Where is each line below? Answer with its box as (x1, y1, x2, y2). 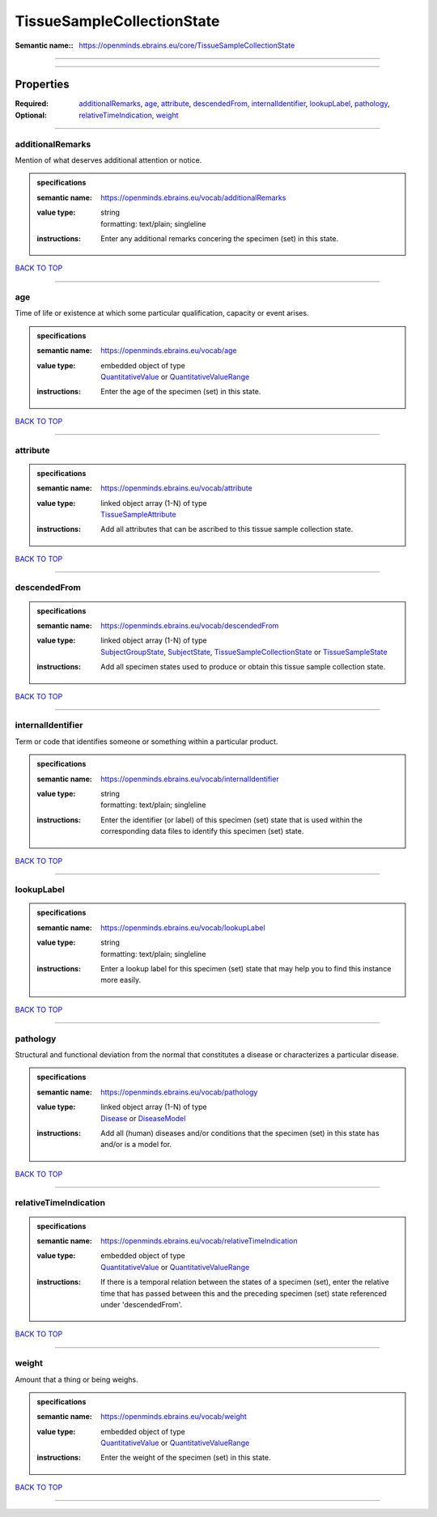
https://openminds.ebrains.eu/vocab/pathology (100, 1087, 258, 1097)
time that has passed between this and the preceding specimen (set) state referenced (100, 1288, 388, 1298)
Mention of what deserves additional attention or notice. (15, 155, 202, 165)
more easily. (100, 975, 142, 985)
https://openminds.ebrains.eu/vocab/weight (100, 1412, 247, 1421)
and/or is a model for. (100, 1140, 172, 1149)
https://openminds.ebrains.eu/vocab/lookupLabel (100, 923, 266, 933)
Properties (15, 78, 70, 91)
